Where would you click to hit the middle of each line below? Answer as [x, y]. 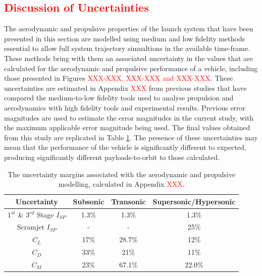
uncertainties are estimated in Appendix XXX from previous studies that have [125, 88]
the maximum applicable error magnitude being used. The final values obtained [127, 127]
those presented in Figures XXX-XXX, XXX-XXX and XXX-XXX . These [119, 78]
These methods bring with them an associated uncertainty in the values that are [128, 58]
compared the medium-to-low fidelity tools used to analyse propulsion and [119, 98]
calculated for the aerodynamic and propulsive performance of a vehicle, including [131, 68]
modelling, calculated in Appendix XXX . [121, 184]
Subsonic [89, 201]
